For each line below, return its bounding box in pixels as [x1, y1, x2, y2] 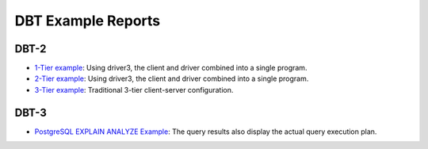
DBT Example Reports [14, 12, 161, 29]
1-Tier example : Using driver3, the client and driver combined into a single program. [34, 63, 308, 73]
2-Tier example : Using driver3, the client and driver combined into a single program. [34, 74, 309, 83]
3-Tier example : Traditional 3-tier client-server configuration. [34, 85, 234, 94]
